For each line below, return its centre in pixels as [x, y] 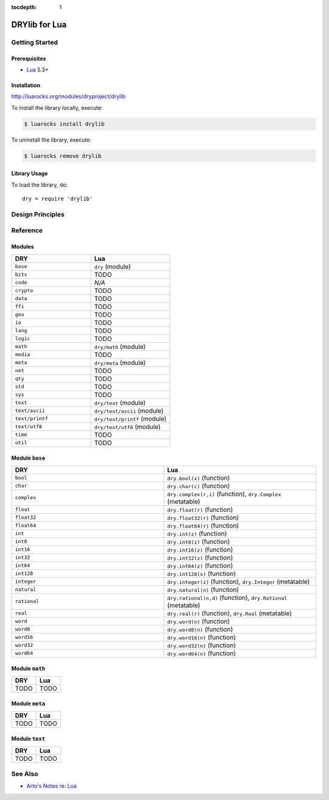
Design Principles [38, 214]
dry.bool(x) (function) [199, 478]
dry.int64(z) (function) [200, 566]
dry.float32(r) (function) [203, 517]
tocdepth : [24, 7]
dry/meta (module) [120, 362]
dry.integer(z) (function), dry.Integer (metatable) [239, 582]
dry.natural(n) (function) [203, 589]
